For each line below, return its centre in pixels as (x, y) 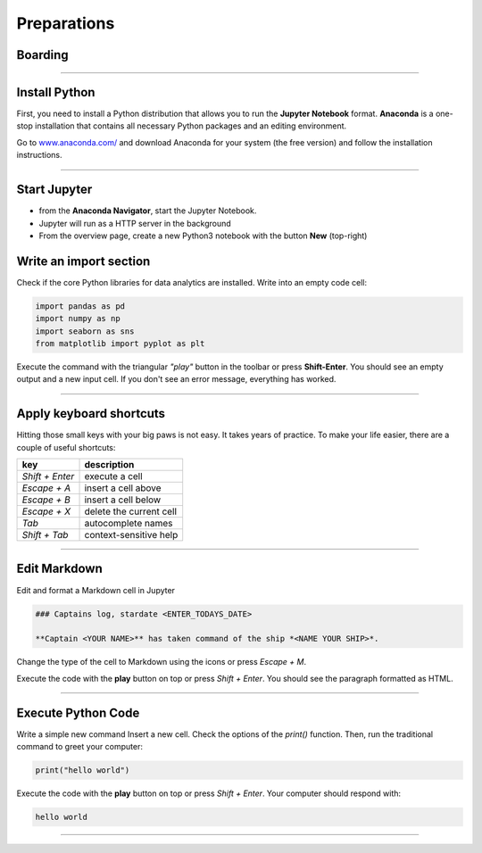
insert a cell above (123, 488)
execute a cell (113, 476)
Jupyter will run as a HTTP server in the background (135, 223)
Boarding (42, 55)
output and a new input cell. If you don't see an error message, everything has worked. (176, 379)
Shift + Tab (45, 535)
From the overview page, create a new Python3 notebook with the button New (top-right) (203, 236)
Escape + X (46, 511)
